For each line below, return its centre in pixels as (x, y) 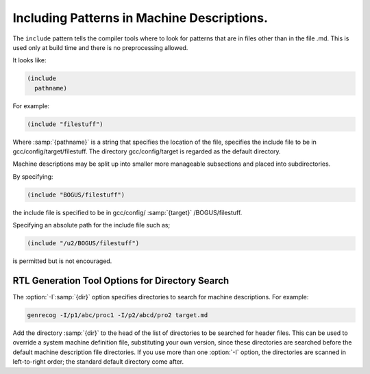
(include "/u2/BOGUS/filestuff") (83, 244)
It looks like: (30, 60)
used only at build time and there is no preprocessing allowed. (100, 47)
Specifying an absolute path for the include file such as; (91, 225)
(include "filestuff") (65, 124)
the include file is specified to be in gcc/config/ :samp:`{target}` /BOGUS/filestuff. (127, 212)
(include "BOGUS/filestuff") (76, 195)
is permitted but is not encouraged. (62, 261)
